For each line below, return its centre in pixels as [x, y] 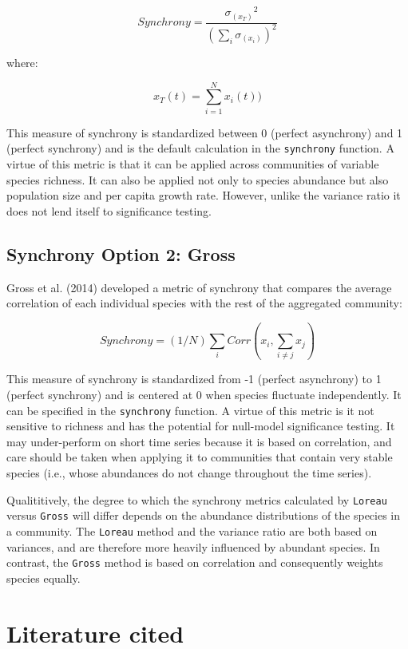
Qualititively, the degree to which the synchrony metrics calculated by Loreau [197, 499]
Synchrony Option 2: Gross [121, 253]
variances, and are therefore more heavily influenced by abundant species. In [193, 546]
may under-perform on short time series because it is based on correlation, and [199, 441]
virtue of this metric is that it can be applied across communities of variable [193, 163]
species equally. [44, 578]
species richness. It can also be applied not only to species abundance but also [198, 179]
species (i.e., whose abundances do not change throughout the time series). [189, 473]
